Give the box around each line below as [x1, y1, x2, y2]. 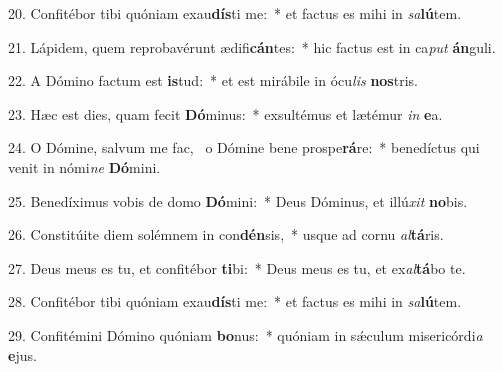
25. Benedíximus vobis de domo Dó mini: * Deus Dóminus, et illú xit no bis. [8, 190, 468, 211]
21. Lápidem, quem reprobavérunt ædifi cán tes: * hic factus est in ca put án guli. [8, 36, 496, 57]
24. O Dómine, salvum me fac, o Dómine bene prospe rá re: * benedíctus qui [8, 137, 480, 158]
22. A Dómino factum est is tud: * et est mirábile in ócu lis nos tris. [8, 70, 418, 91]
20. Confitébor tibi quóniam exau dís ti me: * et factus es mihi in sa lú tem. [8, 3, 462, 23]
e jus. [8, 344, 37, 365]
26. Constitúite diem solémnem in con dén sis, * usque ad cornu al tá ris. [8, 224, 444, 245]
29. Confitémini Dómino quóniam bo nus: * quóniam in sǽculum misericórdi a [8, 324, 483, 345]
